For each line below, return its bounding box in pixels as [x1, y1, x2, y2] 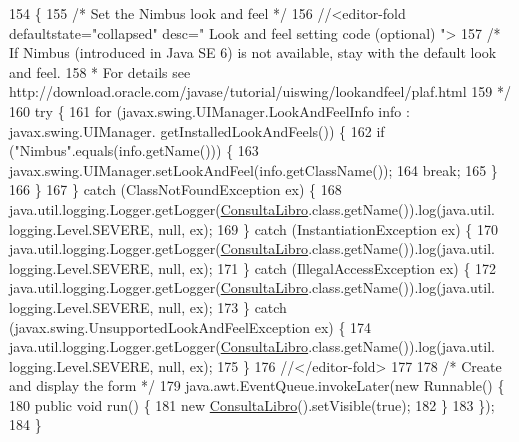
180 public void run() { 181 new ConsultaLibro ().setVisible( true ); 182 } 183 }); [9, 394, 495, 415]
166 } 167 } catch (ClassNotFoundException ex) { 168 [9, 179, 342, 200]
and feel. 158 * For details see [9, 61, 191, 82]
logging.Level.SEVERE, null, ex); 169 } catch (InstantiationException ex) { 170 [9, 218, 498, 239]
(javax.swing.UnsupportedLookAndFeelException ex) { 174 [9, 316, 372, 337]
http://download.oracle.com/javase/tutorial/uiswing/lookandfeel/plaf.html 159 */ [9, 81, 511, 102]
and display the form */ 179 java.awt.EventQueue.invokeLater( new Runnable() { [9, 375, 505, 396]
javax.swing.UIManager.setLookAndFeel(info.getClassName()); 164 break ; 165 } [9, 159, 498, 180]
